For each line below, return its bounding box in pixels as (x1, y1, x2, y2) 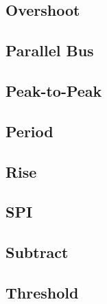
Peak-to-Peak (5, 80, 102, 101)
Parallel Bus (5, 40, 94, 61)
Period (5, 120, 53, 141)
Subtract (5, 242, 69, 263)
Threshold (5, 281, 79, 303)
